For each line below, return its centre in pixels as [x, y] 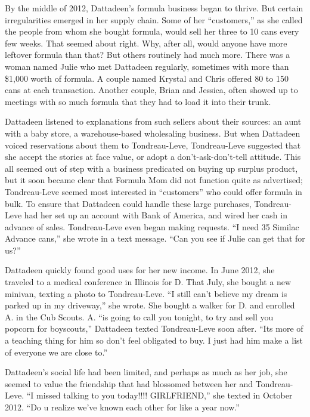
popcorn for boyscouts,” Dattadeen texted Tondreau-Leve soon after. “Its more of [154, 328]
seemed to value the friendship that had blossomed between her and [129, 383]
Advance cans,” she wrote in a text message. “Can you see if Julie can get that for [155, 238]
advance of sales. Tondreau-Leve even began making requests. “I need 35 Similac [152, 226]
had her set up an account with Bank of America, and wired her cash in [156, 215]
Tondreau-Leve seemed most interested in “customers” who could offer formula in [154, 191]
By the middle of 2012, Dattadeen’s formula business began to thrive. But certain [154, 8]
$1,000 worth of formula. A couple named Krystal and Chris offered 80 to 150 [147, 78]
